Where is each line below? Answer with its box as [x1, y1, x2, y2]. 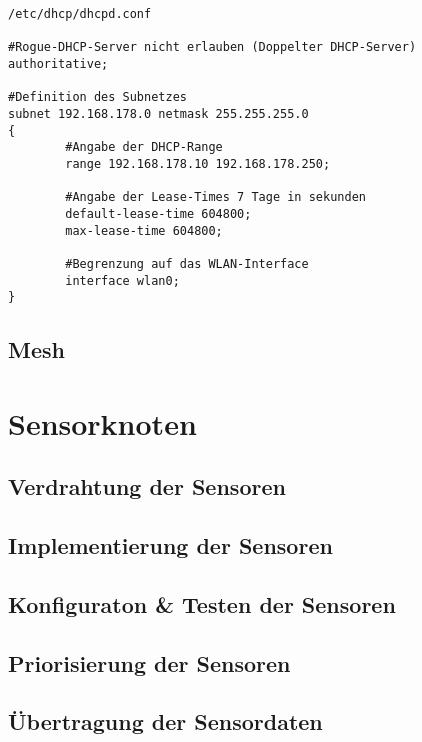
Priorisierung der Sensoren [8, 647, 291, 678]
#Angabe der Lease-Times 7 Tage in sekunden [65, 190, 366, 205]
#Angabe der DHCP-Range [65, 140, 223, 155]
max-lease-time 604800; [65, 223, 223, 238]
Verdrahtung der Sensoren [8, 471, 286, 502]
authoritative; [8, 56, 109, 71]
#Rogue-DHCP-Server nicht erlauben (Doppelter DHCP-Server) [8, 40, 417, 55]
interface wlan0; [65, 273, 180, 288]
